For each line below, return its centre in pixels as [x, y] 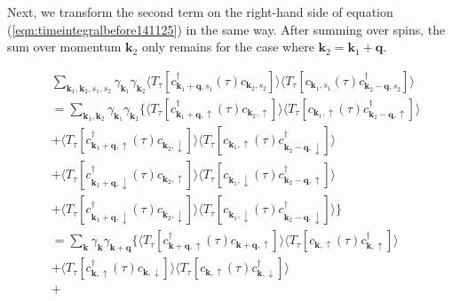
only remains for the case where [228, 47]
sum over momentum [64, 47]
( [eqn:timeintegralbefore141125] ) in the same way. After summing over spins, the [226, 29]
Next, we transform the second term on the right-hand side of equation [200, 12]
